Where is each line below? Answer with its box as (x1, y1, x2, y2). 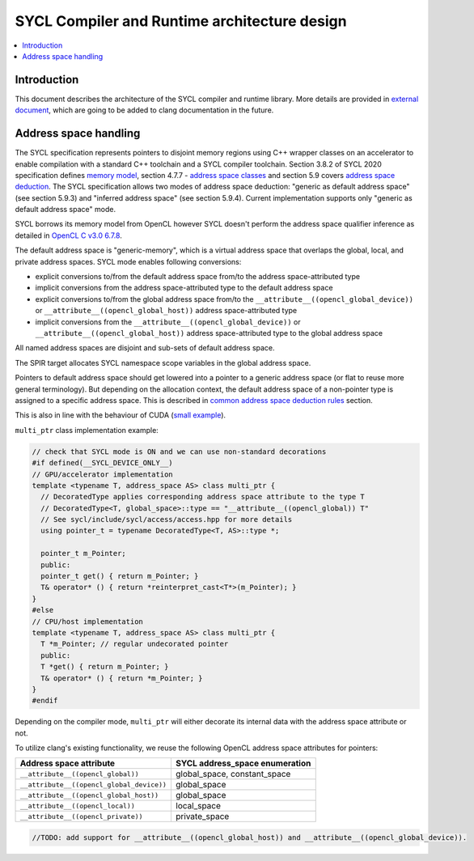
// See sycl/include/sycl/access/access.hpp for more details (40, 515, 293, 524)
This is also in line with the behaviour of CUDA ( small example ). (15, 410, 226, 420)
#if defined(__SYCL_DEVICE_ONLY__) (32, 458, 173, 468)
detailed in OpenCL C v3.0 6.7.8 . (15, 231, 123, 240)
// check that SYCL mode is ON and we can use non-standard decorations (32, 447, 327, 456)
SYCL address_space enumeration (175, 757, 311, 769)
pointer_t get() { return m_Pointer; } (40, 571, 199, 581)
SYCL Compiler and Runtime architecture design (15, 12, 347, 30)
